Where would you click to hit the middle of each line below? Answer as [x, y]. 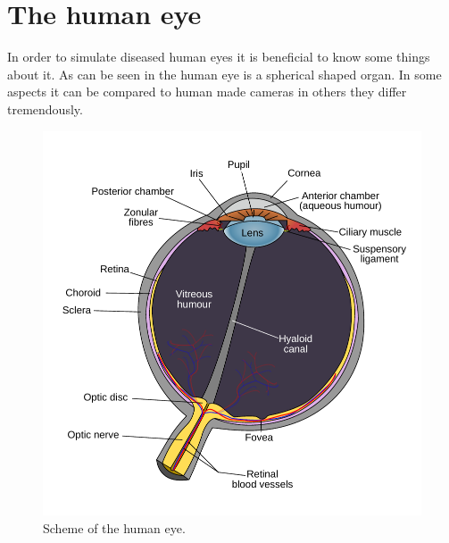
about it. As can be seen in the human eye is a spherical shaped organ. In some [224, 74]
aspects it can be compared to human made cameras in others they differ [207, 92]
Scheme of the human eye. [114, 527]
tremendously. [45, 109]
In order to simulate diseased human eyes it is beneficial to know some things [219, 57]
